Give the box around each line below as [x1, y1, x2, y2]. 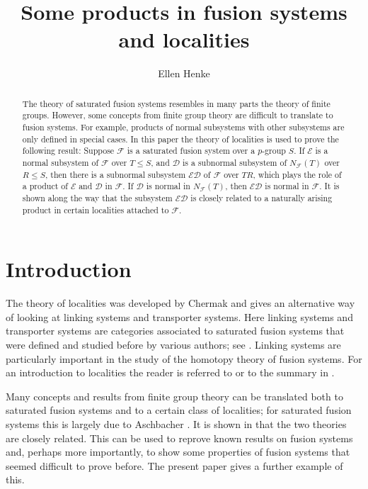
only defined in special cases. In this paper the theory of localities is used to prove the [22, 133, 339, 145]
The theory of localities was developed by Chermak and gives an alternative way [6, 296, 355, 310]
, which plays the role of [253, 168, 342, 180]
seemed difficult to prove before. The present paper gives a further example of [6, 458, 343, 473]
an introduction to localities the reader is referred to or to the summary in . [6, 365, 335, 380]
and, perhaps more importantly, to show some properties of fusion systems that [6, 444, 350, 459]
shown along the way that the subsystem [22, 191, 173, 203]
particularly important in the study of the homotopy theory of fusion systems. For [6, 351, 362, 366]
